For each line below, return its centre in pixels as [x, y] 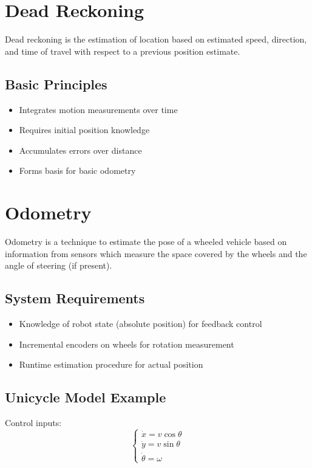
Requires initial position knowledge [84, 130]
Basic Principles [56, 84]
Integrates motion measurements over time [98, 109]
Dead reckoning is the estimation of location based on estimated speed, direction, [156, 39]
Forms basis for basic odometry [77, 170]
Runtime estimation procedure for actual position [111, 364]
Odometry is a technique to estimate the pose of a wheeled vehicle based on [146, 242]
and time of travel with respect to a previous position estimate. [123, 51]
